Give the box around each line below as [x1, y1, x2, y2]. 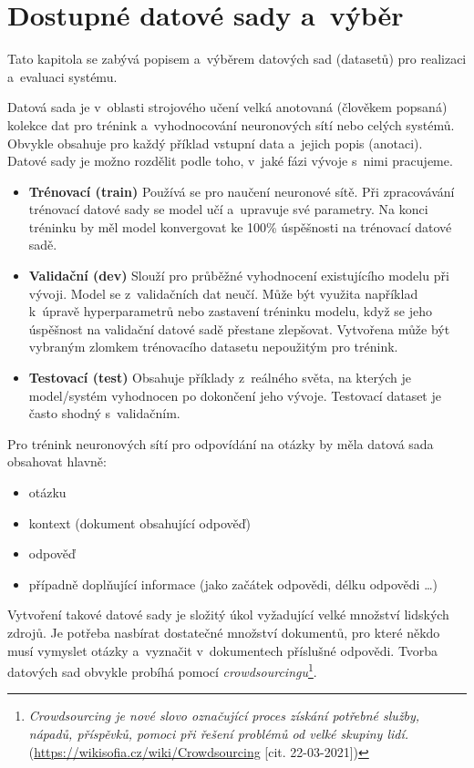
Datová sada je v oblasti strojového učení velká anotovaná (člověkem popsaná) [7, 97, 448, 117]
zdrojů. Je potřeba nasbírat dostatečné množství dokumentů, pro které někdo [7, 622, 440, 641]
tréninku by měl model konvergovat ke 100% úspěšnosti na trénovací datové [28, 217, 452, 236]
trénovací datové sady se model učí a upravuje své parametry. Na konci [28, 200, 428, 219]
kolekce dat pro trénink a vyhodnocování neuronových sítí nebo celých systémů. [7, 115, 455, 134]
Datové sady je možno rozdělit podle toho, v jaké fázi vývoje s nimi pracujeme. [7, 151, 453, 170]
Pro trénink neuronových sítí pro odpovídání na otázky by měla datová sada [7, 434, 434, 453]
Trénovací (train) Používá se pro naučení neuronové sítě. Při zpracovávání [28, 181, 455, 200]
